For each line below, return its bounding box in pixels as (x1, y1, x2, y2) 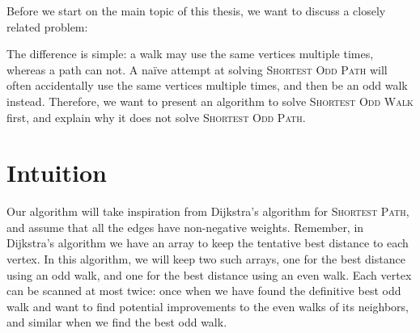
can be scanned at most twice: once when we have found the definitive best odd (6, 282, 401, 299)
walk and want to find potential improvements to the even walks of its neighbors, (6, 297, 409, 314)
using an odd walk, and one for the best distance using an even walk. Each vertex (6, 266, 412, 283)
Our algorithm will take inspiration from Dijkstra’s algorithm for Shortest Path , (6, 203, 409, 220)
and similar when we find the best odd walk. (6, 314, 227, 331)
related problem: (6, 18, 88, 35)
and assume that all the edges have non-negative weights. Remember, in (6, 218, 364, 235)
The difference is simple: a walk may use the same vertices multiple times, (6, 45, 374, 62)
